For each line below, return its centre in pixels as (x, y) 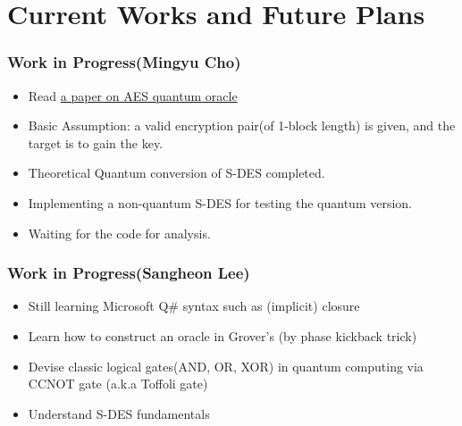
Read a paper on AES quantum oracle (133, 95)
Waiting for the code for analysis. (119, 233)
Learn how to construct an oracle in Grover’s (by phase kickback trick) (223, 335)
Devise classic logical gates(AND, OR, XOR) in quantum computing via (226, 366)
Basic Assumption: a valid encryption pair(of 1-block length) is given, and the (242, 125)
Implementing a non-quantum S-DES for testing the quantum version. (220, 202)
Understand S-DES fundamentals (119, 413)
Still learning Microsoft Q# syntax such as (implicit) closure (194, 306)
